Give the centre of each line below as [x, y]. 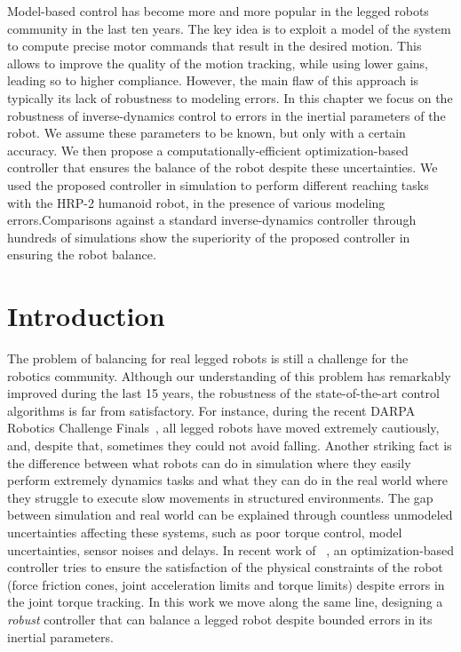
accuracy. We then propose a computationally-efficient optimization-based [208, 150]
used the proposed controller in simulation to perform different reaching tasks [218, 184]
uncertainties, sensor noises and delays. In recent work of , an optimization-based [231, 549]
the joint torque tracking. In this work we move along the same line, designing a [225, 602]
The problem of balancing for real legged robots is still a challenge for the [208, 358]
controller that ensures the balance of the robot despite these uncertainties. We [223, 167]
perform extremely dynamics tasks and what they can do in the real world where [227, 480]
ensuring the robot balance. [82, 254]
